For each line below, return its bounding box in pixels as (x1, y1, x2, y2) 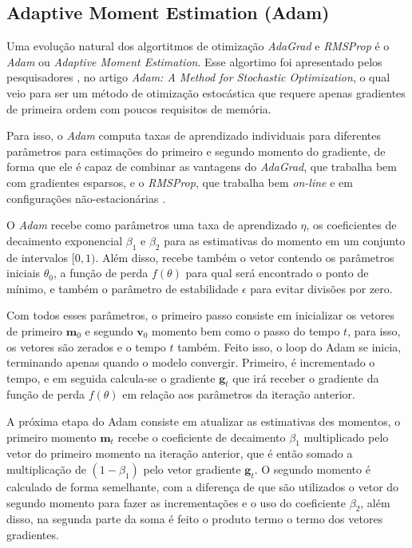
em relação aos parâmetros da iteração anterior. (122, 386, 355, 403)
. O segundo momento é (254, 461, 370, 478)
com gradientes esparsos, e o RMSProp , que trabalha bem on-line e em (6, 173, 353, 190)
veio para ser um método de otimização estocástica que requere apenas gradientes (6, 84, 406, 101)
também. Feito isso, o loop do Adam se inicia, (177, 338, 402, 355)
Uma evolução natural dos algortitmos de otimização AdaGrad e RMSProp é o (6, 38, 390, 54)
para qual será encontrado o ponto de (185, 264, 369, 281)
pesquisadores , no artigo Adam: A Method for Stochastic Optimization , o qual (6, 69, 390, 85)
